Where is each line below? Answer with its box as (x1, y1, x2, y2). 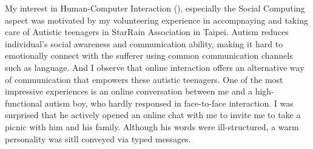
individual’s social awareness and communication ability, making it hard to (5, 37, 283, 50)
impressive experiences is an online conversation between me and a (5, 85, 253, 98)
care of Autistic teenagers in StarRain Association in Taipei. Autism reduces (5, 25, 289, 38)
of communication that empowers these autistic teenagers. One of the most (5, 73, 283, 85)
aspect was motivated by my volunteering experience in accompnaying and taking (5, 13, 308, 26)
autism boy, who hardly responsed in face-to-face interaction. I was (44, 96, 294, 109)
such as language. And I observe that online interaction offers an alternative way (5, 61, 305, 73)
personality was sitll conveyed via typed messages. (5, 132, 191, 145)
